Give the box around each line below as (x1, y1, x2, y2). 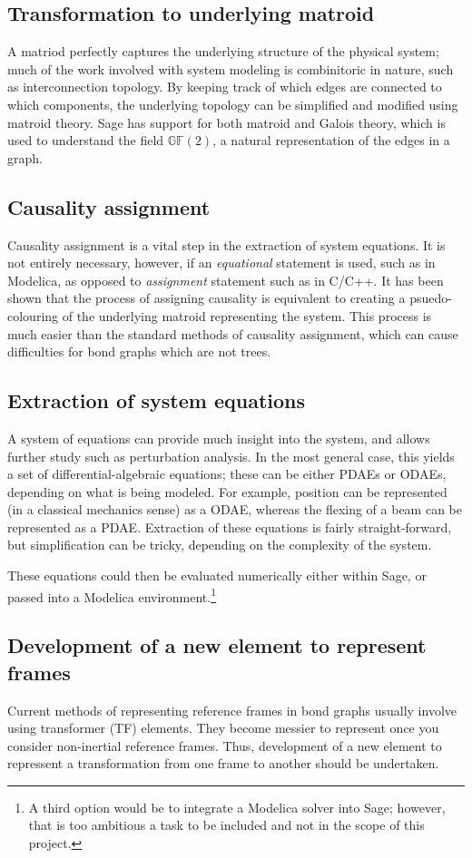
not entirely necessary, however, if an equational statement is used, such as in (7, 253, 436, 272)
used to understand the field (7, 131, 164, 150)
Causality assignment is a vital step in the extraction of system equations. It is (7, 235, 446, 254)
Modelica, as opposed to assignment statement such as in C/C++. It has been (7, 270, 444, 289)
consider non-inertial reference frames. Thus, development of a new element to (7, 736, 442, 755)
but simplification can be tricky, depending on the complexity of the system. (7, 535, 432, 554)
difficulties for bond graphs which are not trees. (7, 342, 271, 361)
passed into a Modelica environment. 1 (7, 584, 217, 606)
